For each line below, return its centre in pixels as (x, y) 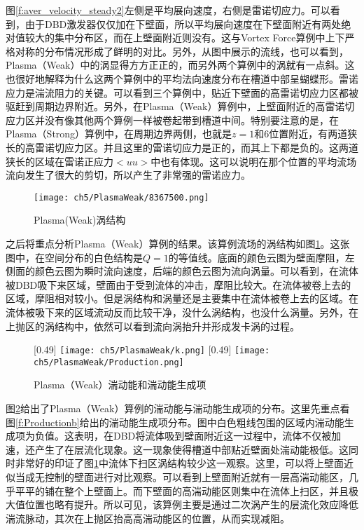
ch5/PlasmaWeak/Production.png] (109, 362)
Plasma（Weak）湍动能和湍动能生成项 (120, 385)
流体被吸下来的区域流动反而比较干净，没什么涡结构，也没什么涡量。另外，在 (182, 312)
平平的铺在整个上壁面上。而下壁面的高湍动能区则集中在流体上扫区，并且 (182, 490)
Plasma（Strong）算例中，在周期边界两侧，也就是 (119, 134)
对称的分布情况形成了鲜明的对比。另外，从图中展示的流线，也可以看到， (182, 51)
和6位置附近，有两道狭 (306, 134)
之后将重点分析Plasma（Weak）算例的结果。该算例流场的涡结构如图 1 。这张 (178, 243)
